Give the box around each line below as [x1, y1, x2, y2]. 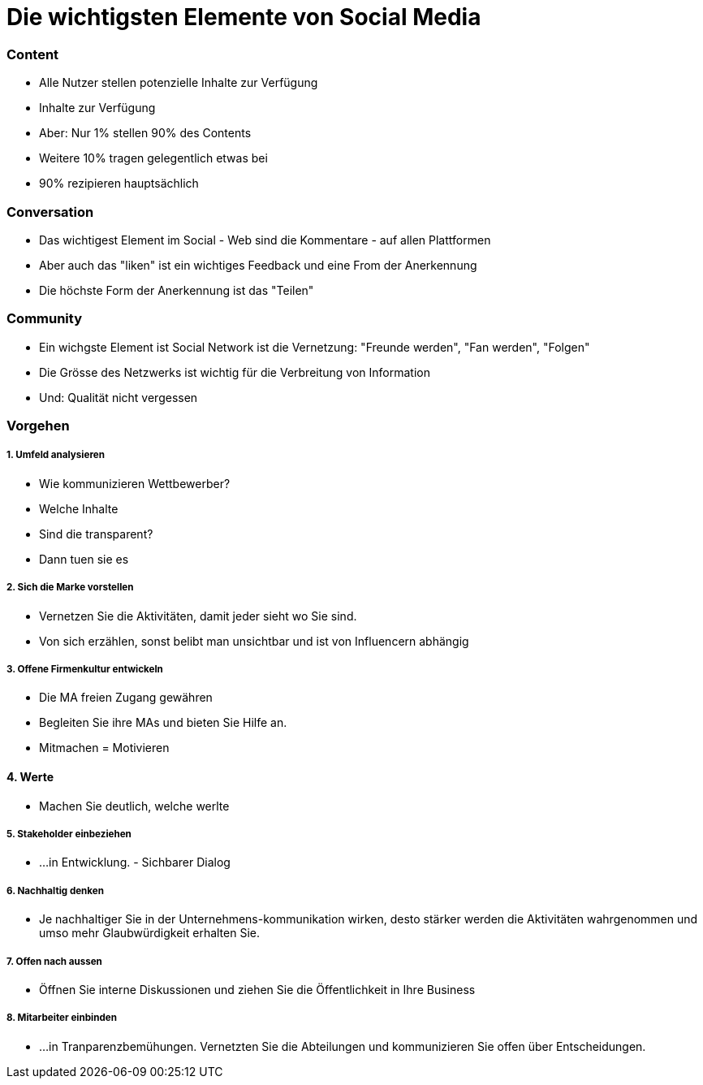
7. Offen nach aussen [6, 955, 102, 967]
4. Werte [6, 769, 54, 784]
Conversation [6, 203, 94, 220]
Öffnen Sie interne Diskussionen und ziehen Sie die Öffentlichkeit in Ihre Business [39, 982, 476, 996]
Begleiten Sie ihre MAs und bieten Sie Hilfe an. [39, 715, 287, 730]
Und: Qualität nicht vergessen [39, 390, 198, 404]
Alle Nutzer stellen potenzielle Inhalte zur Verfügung [39, 76, 318, 90]
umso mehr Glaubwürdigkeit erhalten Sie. [39, 926, 261, 940]
